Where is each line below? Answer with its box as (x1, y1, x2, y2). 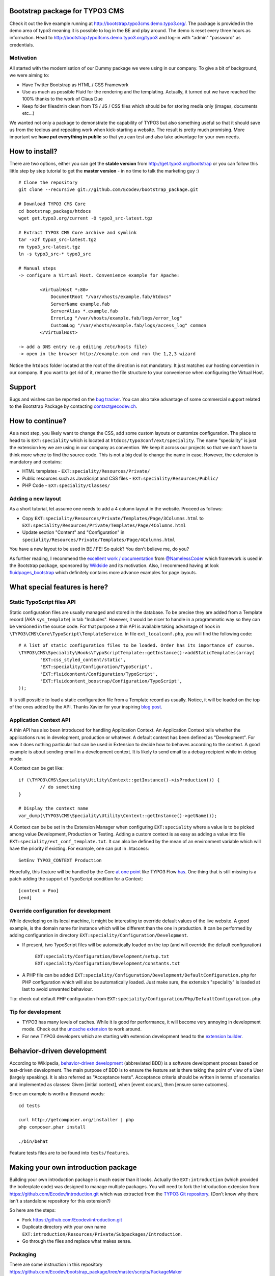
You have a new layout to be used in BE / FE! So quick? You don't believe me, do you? (9, 546, 189, 552)
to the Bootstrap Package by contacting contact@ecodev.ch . (9, 403, 137, 409)
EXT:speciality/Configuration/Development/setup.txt (35, 953, 170, 959)
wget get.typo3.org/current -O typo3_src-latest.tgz (18, 215, 153, 221)
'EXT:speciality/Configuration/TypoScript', (40, 664, 153, 670)
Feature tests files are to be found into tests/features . (9, 1149, 130, 1156)
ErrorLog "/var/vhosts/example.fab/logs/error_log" (50, 315, 183, 321)
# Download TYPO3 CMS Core (18, 201, 86, 207)
